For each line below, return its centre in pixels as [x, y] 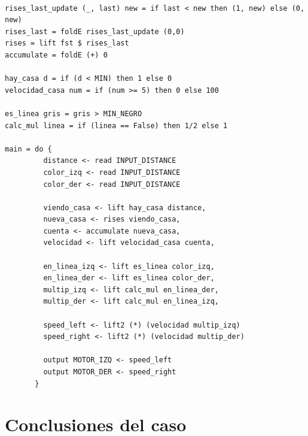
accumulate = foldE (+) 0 [56, 55]
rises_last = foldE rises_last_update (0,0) [95, 31]
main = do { [28, 149]
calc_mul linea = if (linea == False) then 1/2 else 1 [116, 125]
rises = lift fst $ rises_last [67, 43]
